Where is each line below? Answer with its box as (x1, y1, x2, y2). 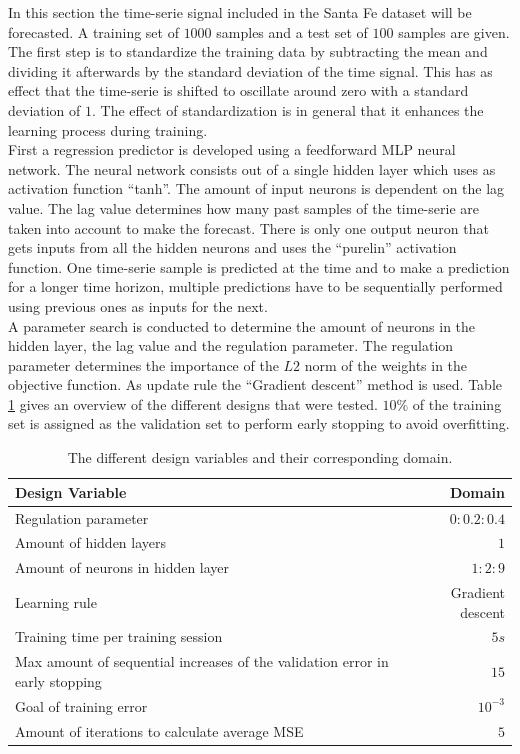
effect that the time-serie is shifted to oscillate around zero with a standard (8, 80, 469, 101)
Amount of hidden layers (15, 532, 167, 553)
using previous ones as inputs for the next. (8, 295, 268, 316)
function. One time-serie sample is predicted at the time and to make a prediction (8, 256, 510, 277)
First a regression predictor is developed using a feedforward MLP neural (8, 139, 456, 160)
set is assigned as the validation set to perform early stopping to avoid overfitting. (8, 413, 510, 434)
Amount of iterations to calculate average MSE (15, 720, 304, 741)
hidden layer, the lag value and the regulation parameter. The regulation (8, 335, 454, 356)
